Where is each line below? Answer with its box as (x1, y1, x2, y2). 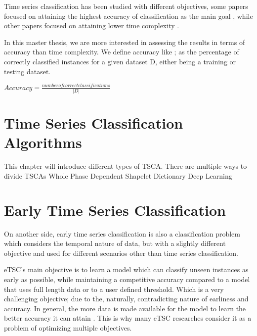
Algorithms (4, 132, 82, 152)
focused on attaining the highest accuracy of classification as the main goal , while (4, 10, 253, 21)
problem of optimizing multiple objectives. (4, 322, 132, 333)
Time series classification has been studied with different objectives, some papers (4, 1, 248, 11)
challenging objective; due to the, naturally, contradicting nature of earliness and (4, 293, 249, 304)
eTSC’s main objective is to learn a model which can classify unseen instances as (4, 264, 249, 275)
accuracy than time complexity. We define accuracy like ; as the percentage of (4, 47, 239, 57)
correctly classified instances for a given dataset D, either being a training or (4, 56, 236, 66)
